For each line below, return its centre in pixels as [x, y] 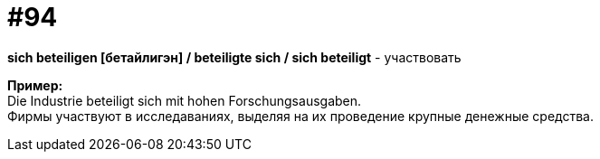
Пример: [35, 85]
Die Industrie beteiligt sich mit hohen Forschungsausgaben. [185, 100]
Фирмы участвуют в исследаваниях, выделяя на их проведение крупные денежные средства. [300, 116]
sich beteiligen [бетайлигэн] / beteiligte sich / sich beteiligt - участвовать [234, 57]
